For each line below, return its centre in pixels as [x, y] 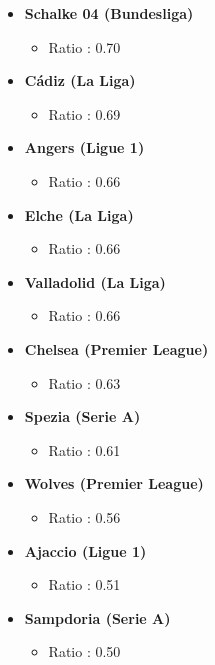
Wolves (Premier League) [114, 483]
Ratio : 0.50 [84, 651]
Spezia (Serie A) [82, 416]
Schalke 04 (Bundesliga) [109, 13]
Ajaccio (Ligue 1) [85, 550]
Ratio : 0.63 [84, 382]
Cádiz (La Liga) [80, 80]
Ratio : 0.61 [84, 449]
